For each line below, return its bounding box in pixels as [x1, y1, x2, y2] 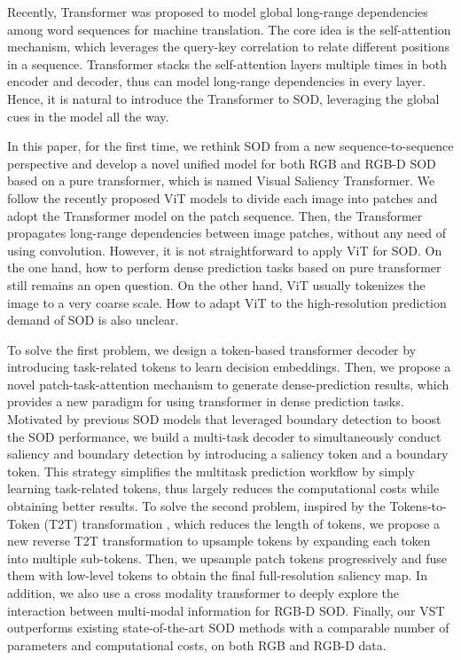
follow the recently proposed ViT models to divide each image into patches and [7, 188, 438, 207]
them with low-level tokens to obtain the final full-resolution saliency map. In [7, 566, 427, 585]
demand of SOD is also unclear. [7, 310, 179, 329]
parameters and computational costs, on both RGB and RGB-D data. [7, 635, 387, 654]
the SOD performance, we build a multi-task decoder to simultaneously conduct [7, 427, 441, 445]
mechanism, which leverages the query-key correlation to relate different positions [7, 37, 450, 56]
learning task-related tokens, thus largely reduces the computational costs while [7, 479, 440, 498]
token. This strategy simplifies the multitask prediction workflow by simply [7, 461, 415, 480]
